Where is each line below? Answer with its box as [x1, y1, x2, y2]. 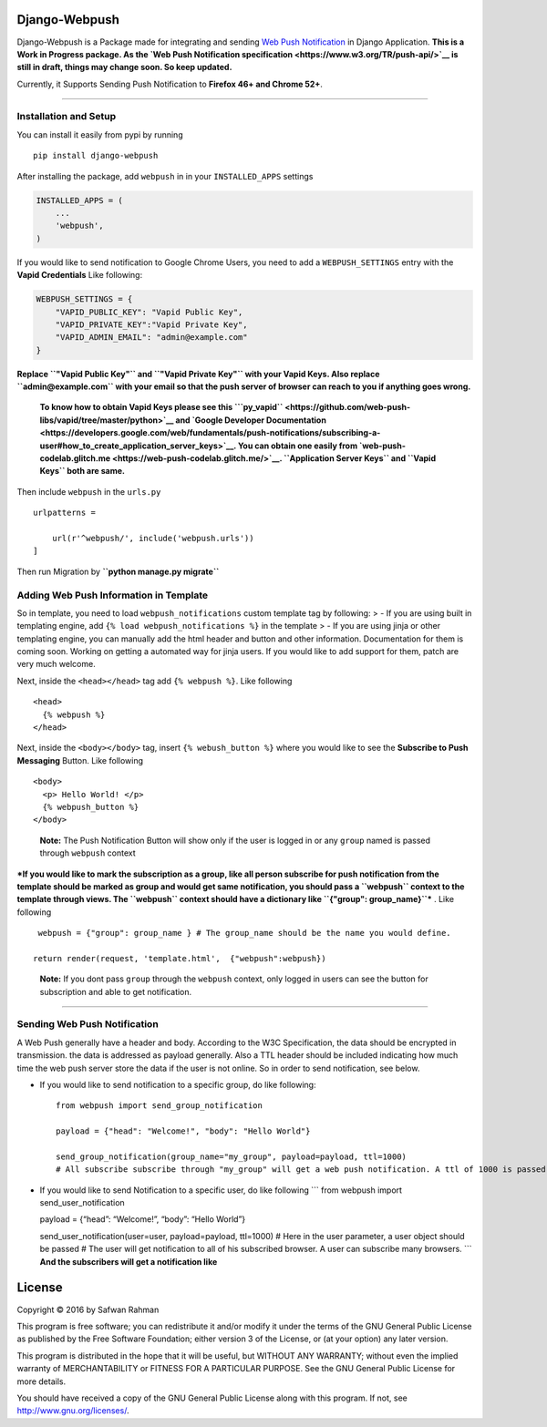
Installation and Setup [16, 110, 117, 123]
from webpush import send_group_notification [56, 1101, 263, 1111]
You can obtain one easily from [237, 440, 358, 451]
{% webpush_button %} [42, 802, 139, 812]
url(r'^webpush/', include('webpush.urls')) [51, 533, 254, 543]
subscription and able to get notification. [39, 986, 192, 997]
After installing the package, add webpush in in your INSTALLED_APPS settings [16, 170, 314, 181]
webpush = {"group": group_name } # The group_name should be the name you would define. [37, 928, 451, 939]
